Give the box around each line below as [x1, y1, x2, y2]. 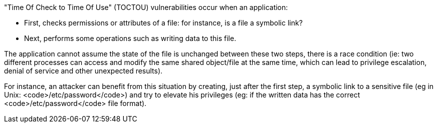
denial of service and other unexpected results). [4, 66, 163, 75]
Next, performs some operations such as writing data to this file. [24, 34, 237, 42]
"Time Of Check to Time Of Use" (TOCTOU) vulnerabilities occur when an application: [4, 3, 288, 11]
